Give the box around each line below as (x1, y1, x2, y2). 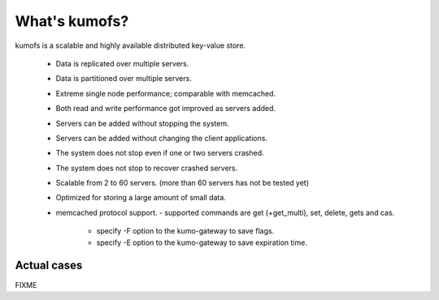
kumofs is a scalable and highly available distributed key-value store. (15, 41, 246, 50)
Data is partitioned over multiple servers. (55, 74, 193, 84)
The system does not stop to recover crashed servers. (55, 163, 238, 173)
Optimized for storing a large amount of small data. (55, 193, 227, 203)
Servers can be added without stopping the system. (55, 118, 229, 128)
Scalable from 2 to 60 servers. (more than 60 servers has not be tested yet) (55, 178, 309, 188)
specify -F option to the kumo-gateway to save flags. (96, 226, 275, 236)
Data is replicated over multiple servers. (55, 58, 189, 68)
